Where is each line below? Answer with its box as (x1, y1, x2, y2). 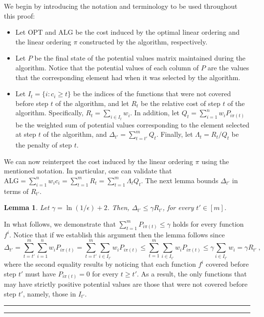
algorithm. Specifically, (15, 107, 84, 118)
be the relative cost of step (141, 98, 220, 108)
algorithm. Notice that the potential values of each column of (15, 62, 199, 72)
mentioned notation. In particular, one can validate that (4, 166, 172, 176)
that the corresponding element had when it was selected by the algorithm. (15, 72, 241, 82)
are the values (207, 62, 249, 72)
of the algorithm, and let (55, 98, 129, 108)
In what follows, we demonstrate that (4, 218, 116, 229)
